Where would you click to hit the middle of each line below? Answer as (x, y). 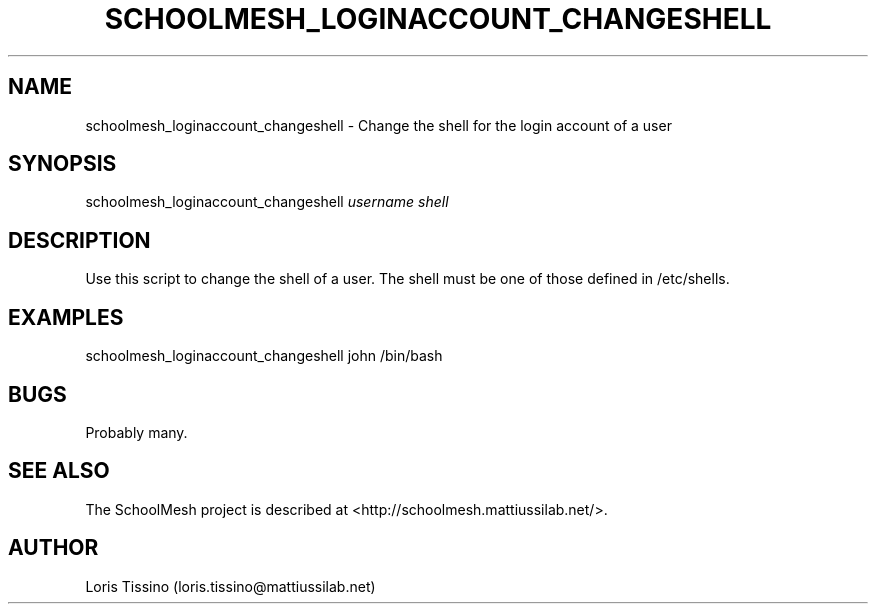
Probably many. (136, 432)
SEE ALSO (59, 471)
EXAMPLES (66, 317)
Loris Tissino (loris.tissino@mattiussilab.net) (230, 586)
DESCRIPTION (79, 240)
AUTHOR (53, 548)
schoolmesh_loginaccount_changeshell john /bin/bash (264, 356)
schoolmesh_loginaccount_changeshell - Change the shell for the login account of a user (378, 125)
